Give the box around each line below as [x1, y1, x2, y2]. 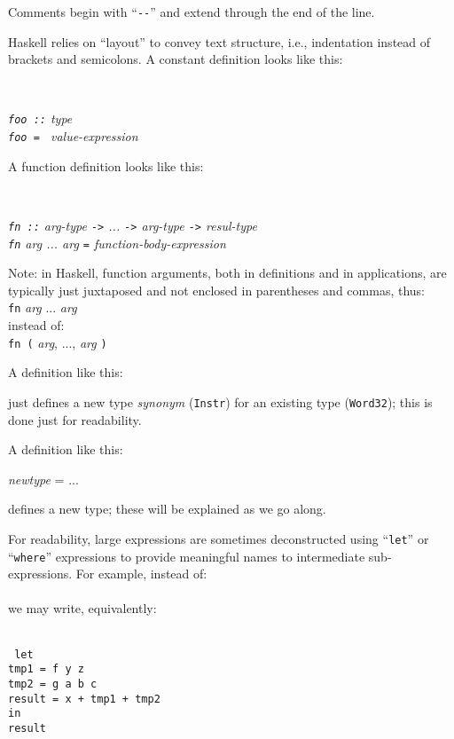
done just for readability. [8, 410, 142, 428]
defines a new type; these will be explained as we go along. [8, 499, 326, 518]
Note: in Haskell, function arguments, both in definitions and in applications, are [8, 263, 447, 282]
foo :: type [8, 109, 73, 128]
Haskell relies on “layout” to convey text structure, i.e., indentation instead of [8, 32, 431, 51]
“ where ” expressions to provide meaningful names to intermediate [8, 546, 365, 565]
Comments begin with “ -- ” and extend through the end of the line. [8, 3, 375, 20]
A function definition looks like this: [8, 156, 204, 175]
